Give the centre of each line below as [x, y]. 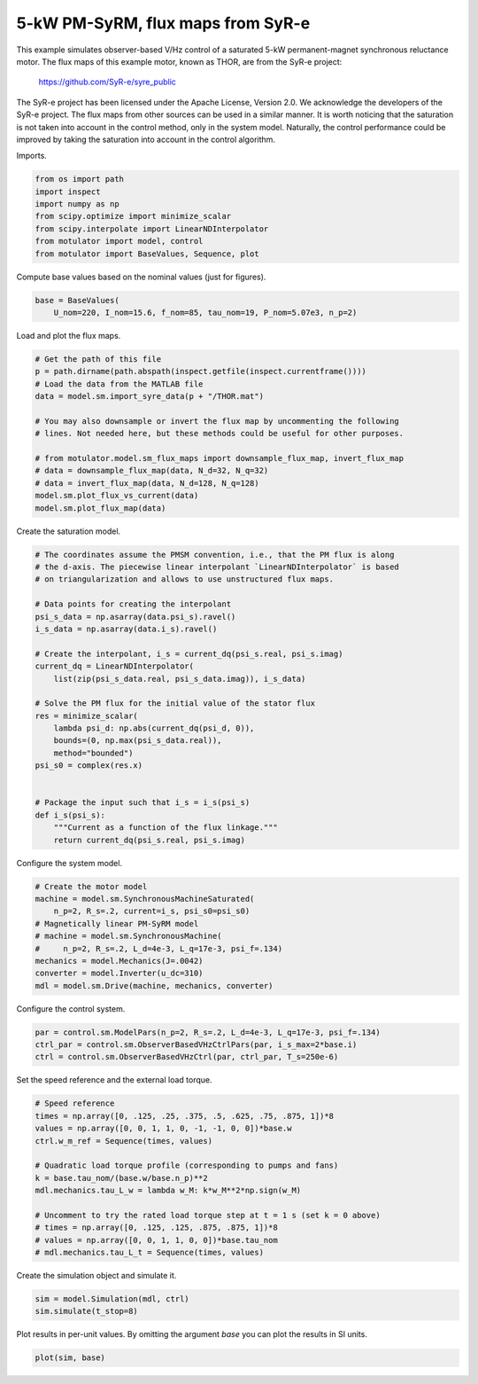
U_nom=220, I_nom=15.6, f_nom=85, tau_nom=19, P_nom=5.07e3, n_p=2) [205, 312]
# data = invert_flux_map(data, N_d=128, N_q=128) [147, 483]
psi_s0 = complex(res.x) [89, 766]
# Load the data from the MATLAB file [119, 384]
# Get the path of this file [98, 359]
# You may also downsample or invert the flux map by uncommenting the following [217, 421]
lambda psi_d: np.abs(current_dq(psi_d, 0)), [154, 728]
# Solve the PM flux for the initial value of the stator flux [175, 704]
